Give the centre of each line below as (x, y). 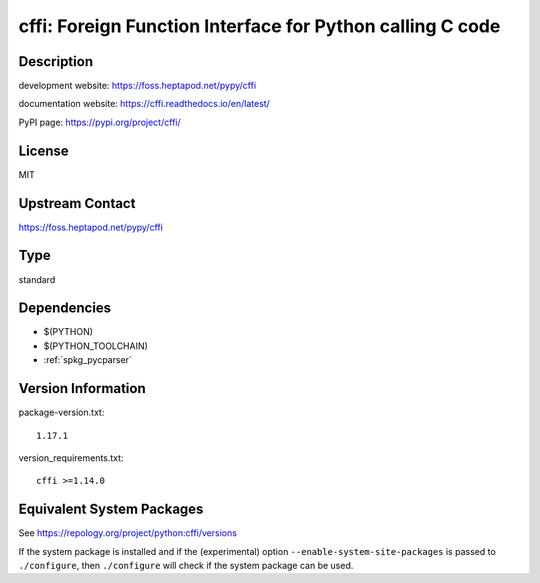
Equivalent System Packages (111, 509)
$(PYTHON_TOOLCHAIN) (96, 346)
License (43, 150)
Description (56, 61)
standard (37, 279)
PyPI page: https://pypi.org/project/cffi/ (99, 122)
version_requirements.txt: (71, 457)
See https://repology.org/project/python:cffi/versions (127, 533)
